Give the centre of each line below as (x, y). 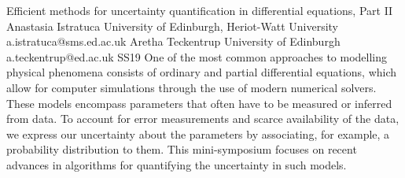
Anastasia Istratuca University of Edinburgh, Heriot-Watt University (172, 26)
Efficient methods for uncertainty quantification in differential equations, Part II (200, 10)
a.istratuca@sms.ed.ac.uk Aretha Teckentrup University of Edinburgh (173, 41)
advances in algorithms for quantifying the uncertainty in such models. (177, 164)
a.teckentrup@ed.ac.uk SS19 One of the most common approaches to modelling (197, 56)
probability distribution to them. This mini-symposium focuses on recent (182, 149)
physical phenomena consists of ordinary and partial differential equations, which (202, 72)
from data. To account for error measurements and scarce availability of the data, (203, 119)
